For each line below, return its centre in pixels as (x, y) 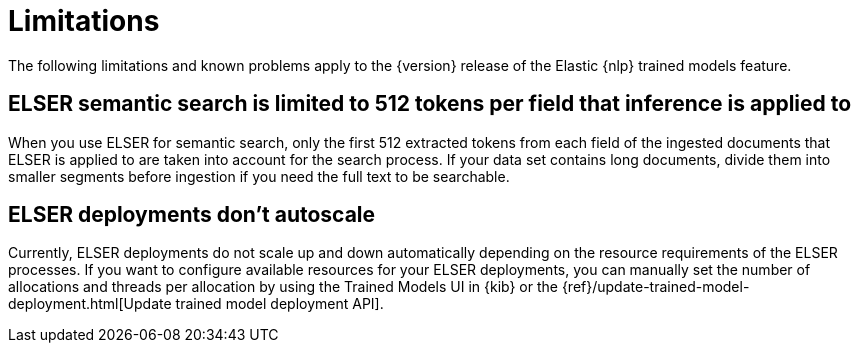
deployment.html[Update (90, 304)
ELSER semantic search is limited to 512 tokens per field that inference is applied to (430, 104)
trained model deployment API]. (279, 304)
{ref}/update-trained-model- (655, 287)
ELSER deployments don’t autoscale (192, 215)
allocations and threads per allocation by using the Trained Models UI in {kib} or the (283, 287)
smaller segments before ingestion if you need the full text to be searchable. (259, 176)
